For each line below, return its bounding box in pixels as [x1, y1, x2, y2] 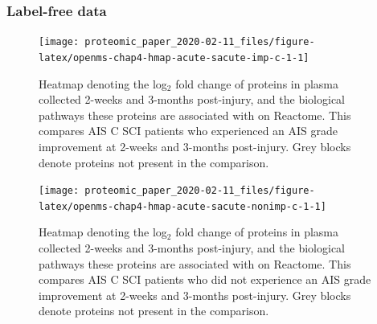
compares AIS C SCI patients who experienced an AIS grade [39, 122, 338, 139]
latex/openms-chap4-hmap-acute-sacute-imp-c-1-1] [39, 51, 309, 64]
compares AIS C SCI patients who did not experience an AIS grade [39, 271, 371, 288]
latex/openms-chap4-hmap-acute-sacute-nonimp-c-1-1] [39, 200, 326, 212]
